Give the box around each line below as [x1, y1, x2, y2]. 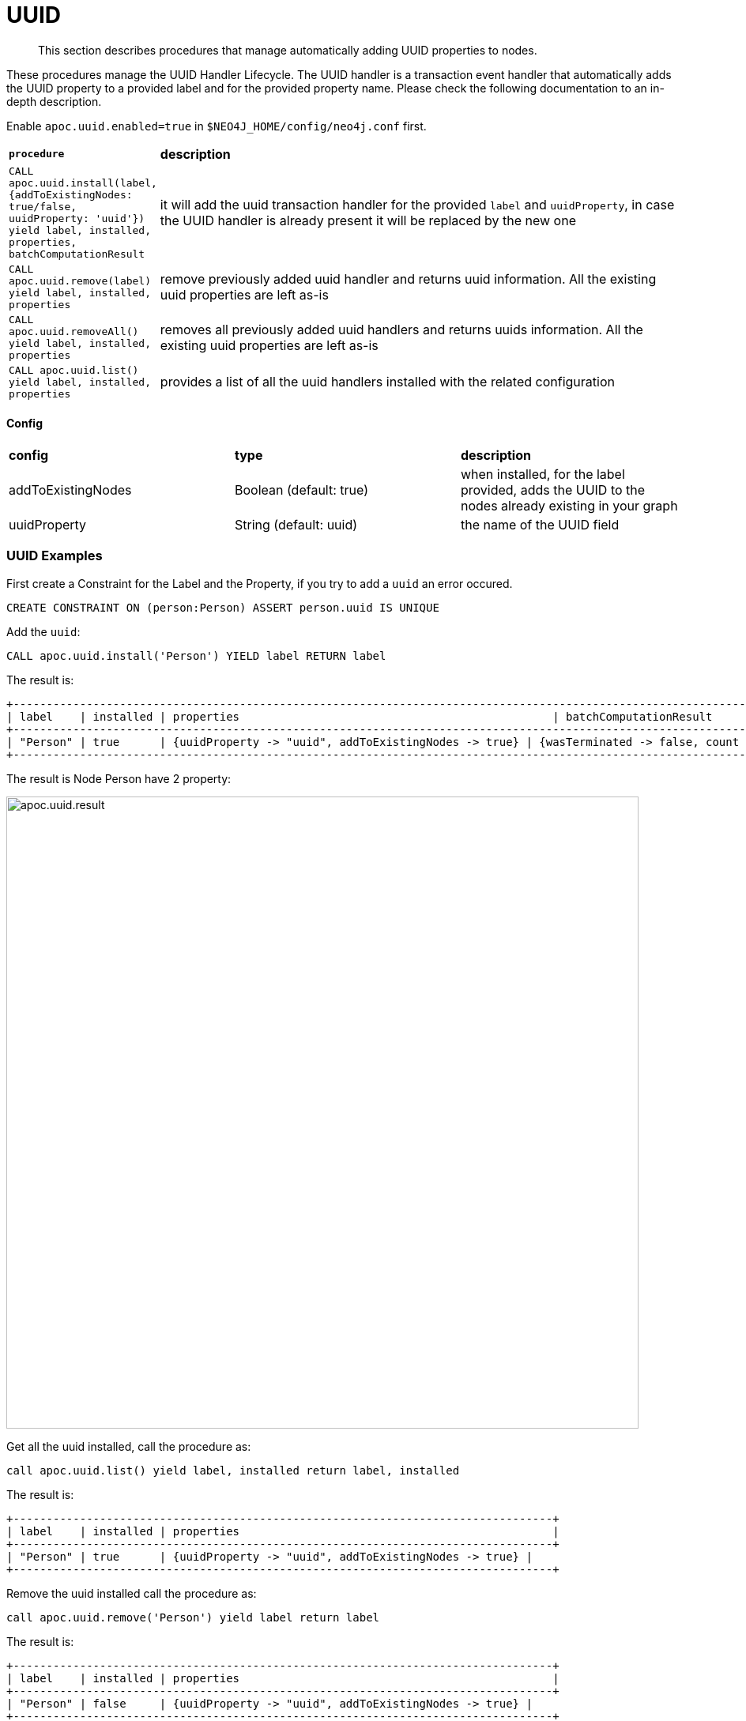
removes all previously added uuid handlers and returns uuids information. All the [160, 321, 643, 337]
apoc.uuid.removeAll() [9, 325, 139, 337]
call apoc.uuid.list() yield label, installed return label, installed [6, 1463, 460, 1477]
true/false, [9, 200, 77, 213]
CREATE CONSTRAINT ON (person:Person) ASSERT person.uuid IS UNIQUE [6, 601, 439, 614]
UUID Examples [6, 548, 103, 564]
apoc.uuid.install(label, [9, 176, 157, 189]
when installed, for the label [460, 465, 625, 482]
